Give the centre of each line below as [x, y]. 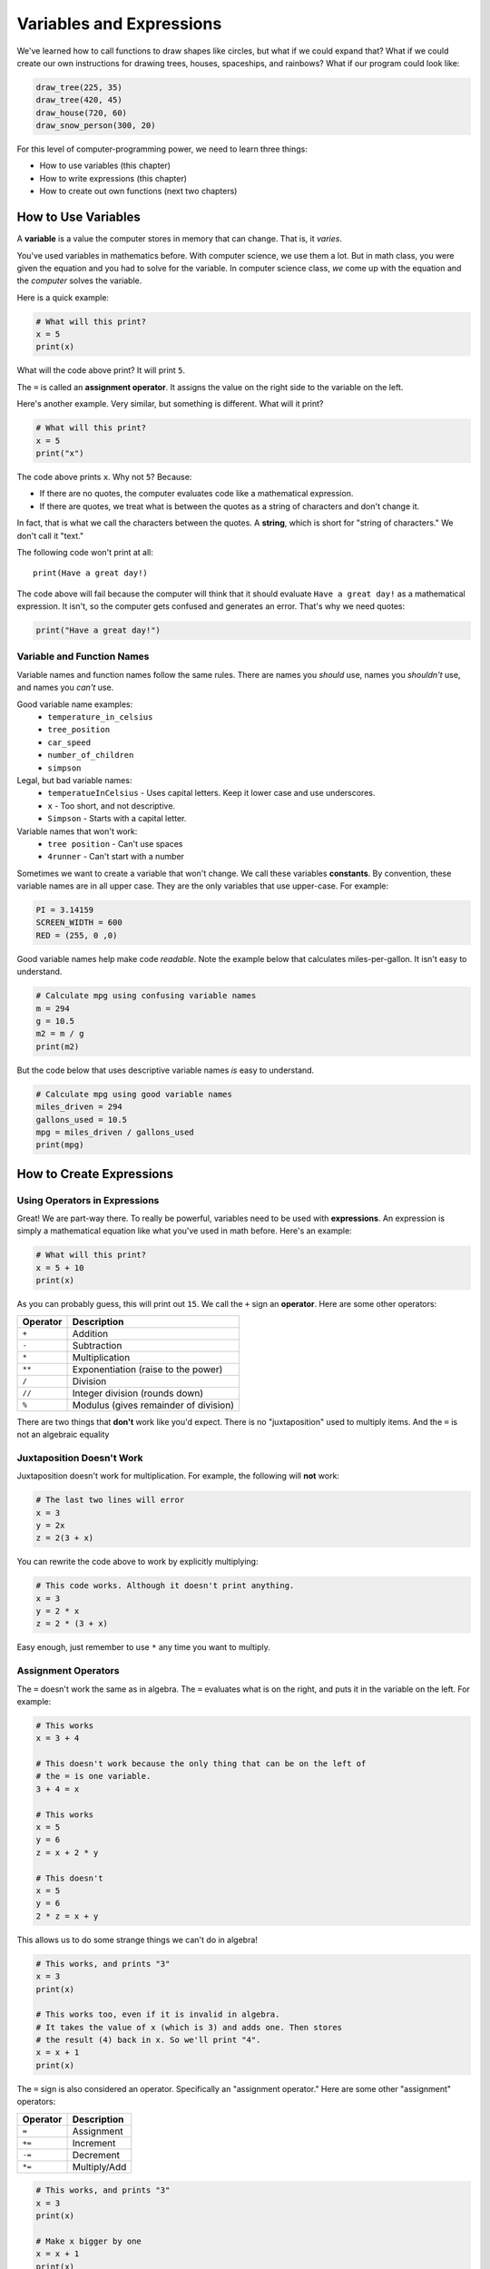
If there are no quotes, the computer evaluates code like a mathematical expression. [196, 494]
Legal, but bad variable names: [74, 780]
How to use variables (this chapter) [105, 166]
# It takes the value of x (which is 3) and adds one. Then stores [189, 2027]
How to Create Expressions [95, 1174]
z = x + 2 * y [67, 1852]
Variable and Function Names [83, 656]
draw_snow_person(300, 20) [96, 126]
